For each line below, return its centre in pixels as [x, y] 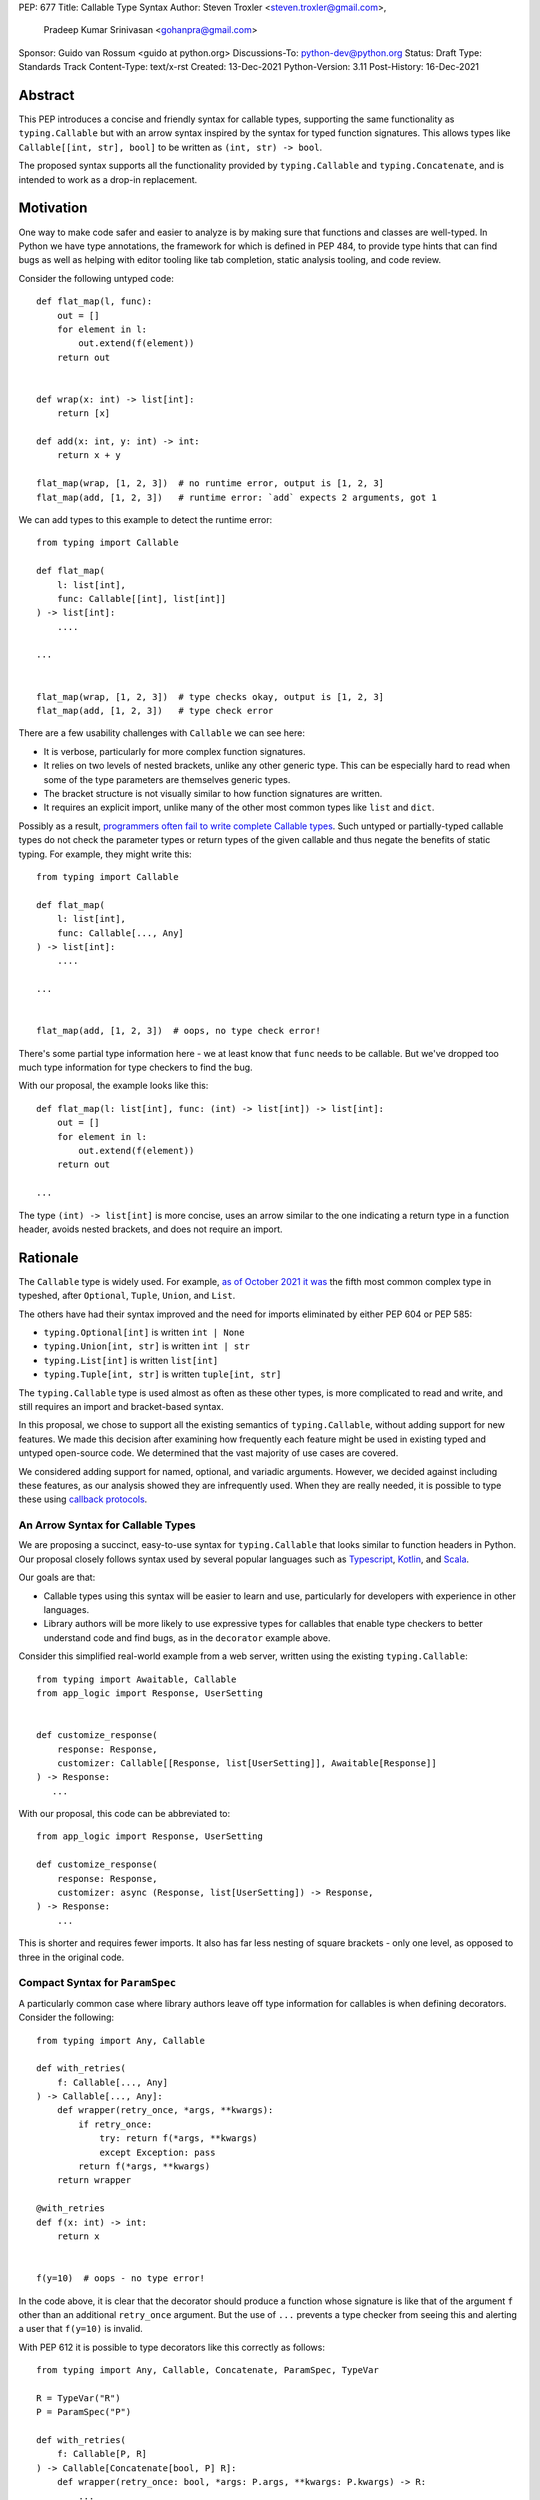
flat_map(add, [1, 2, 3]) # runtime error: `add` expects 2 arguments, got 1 [236, 497]
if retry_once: [115, 2124]
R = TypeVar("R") [78, 2398]
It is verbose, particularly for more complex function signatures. [174, 751]
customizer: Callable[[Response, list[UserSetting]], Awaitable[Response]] [246, 1763]
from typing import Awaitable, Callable [136, 1679]
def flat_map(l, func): [94, 301]
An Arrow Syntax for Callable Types [107, 1525]
